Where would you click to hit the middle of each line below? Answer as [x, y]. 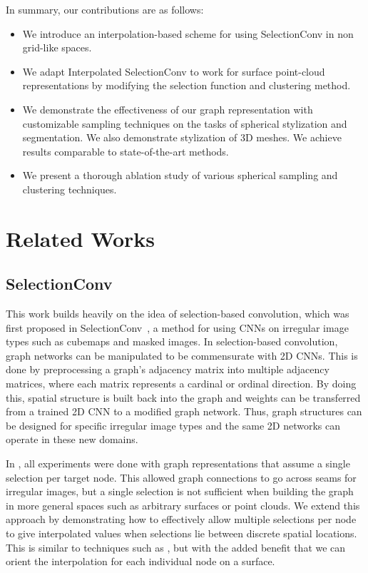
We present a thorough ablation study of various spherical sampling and [180, 175]
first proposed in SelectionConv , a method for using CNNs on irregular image [177, 327]
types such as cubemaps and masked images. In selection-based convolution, [172, 341]
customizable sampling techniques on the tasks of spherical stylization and [185, 123]
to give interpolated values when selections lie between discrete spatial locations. [182, 533]
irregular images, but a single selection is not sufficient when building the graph [180, 491]
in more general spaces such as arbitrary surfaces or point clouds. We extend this [183, 505]
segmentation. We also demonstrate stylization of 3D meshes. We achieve [182, 137]
